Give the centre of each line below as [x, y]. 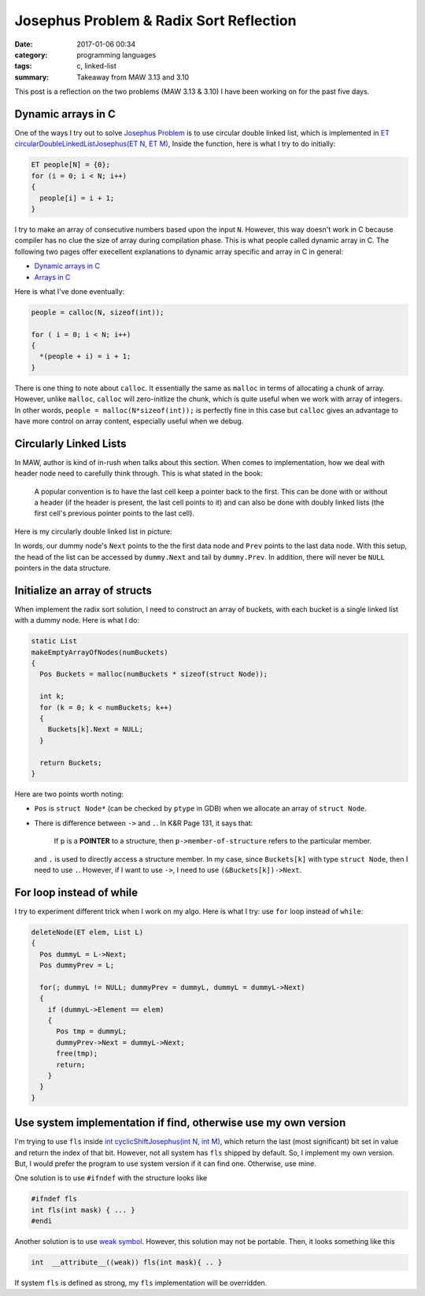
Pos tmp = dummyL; [92, 1032]
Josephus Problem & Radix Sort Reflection [155, 20]
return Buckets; [71, 762]
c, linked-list [97, 66]
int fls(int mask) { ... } [83, 1210]
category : [31, 54]
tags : [23, 66]
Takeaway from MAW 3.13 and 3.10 [133, 77]
